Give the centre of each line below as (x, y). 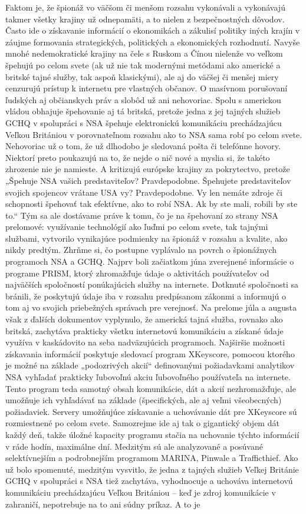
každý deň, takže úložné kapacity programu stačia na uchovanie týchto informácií (152, 434)
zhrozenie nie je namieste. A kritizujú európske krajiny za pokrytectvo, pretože (148, 169)
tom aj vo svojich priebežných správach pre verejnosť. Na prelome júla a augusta (151, 307)
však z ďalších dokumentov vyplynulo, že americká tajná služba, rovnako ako (144, 319)
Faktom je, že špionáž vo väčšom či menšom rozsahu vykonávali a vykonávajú (145, 7)
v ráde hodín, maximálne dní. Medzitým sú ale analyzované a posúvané (134, 446)
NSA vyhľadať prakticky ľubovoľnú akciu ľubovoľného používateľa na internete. (148, 377)
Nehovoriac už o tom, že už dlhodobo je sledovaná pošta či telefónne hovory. (143, 146)
